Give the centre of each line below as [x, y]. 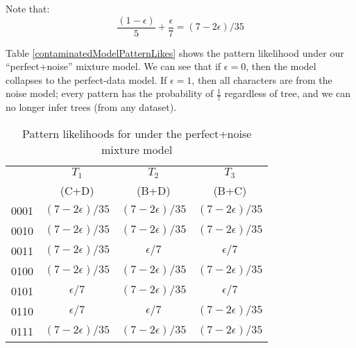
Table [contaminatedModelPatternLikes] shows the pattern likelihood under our [175, 52]
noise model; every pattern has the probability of [110, 93]
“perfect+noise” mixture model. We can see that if [113, 66]
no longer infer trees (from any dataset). [91, 107]
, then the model [281, 66]
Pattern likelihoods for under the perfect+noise [137, 133]
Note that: [28, 8]
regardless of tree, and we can [288, 93]
